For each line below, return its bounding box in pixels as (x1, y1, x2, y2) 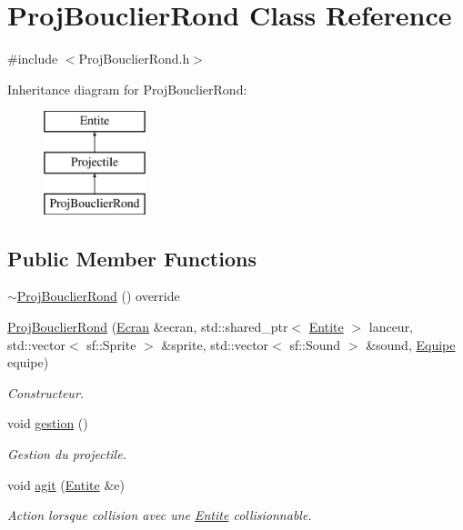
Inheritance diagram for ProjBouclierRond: (7, 79, 247, 98)
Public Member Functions (7, 244, 257, 272)
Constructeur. (7, 383, 85, 402)
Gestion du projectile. (7, 445, 126, 464)
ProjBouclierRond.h (78, 49, 190, 68)
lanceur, (368, 317, 414, 336)
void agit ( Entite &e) (7, 475, 125, 494)
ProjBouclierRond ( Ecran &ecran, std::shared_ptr (7, 317, 288, 336)
